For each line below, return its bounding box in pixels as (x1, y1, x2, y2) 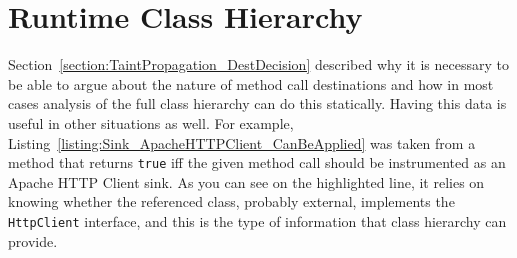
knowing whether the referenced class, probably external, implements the (8, 191, 455, 212)
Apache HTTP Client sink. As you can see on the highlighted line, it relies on (8, 171, 485, 192)
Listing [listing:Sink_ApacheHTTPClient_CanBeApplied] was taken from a (8, 132, 476, 153)
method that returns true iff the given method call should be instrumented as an (8, 152, 506, 173)
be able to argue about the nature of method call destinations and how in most (8, 73, 494, 94)
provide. (8, 230, 58, 251)
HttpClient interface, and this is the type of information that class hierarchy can (8, 210, 507, 231)
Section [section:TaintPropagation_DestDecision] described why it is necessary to (8, 54, 509, 75)
